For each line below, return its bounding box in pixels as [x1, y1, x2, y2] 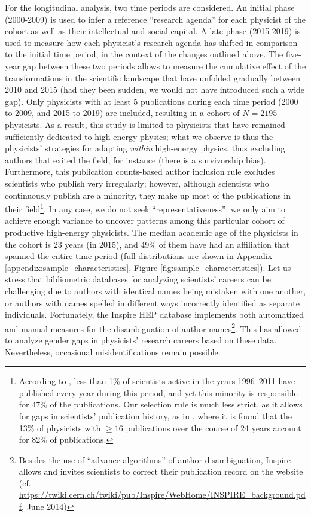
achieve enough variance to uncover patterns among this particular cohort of [5, 214, 285, 227]
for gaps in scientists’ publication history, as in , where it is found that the [19, 409, 292, 422]
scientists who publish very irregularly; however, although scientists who [5, 177, 269, 189]
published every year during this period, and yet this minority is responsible [19, 386, 298, 399]
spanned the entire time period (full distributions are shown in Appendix [5, 250, 272, 262]
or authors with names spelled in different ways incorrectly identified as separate [5, 296, 300, 309]
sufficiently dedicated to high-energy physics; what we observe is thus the [5, 130, 273, 142]
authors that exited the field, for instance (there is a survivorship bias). [5, 153, 266, 166]
